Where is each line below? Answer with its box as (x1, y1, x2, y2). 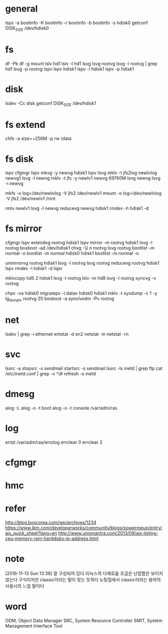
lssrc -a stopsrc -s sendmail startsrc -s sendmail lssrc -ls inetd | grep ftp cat (5, 365, 163, 371)
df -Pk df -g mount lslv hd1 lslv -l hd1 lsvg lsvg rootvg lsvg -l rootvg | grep (5, 60, 157, 66)
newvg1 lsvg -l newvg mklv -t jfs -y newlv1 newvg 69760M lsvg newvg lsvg (5, 175, 160, 181)
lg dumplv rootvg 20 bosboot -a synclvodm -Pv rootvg (5, 295, 114, 303)
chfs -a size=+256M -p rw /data (5, 135, 72, 141)
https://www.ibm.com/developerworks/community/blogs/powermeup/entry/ (5, 525, 162, 531)
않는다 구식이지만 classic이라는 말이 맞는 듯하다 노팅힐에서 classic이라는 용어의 (5, 577, 161, 583)
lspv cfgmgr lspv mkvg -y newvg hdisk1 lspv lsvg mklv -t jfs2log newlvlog (5, 170, 157, 176)
